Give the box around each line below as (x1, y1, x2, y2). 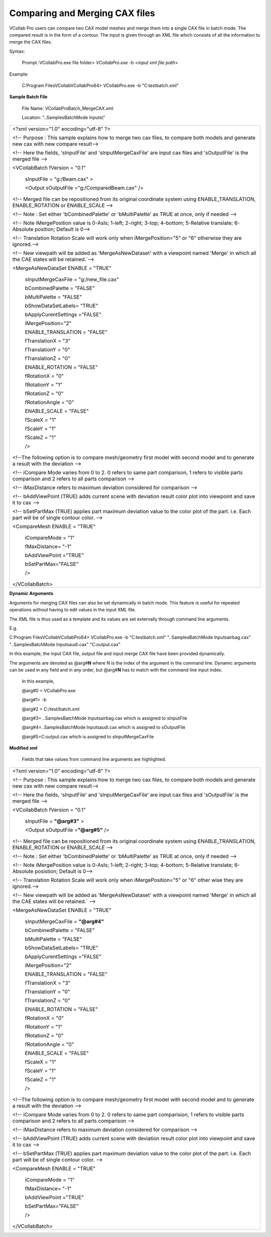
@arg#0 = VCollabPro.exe (22, 687, 76, 693)
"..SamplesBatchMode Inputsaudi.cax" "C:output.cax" (9, 641, 121, 647)
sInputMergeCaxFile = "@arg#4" (25, 918, 104, 925)
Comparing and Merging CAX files (9, 8, 156, 19)
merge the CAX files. (9, 39, 52, 45)
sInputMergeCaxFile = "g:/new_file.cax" (25, 276, 119, 283)
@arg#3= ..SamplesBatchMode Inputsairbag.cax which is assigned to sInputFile (22, 715, 188, 721)
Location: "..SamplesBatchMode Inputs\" (22, 114, 105, 120)
